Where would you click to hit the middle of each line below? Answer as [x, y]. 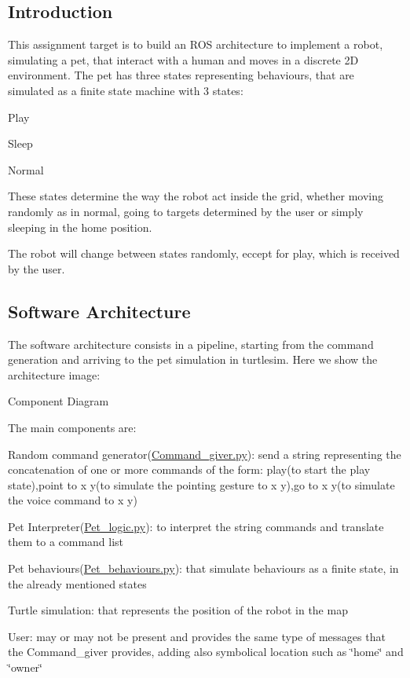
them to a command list [66, 542]
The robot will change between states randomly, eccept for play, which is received [204, 253]
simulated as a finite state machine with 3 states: [126, 90]
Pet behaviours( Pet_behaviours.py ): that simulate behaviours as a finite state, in [203, 568]
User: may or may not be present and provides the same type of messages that [197, 636]
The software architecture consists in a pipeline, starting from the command [191, 344]
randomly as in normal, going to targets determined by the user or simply [186, 211]
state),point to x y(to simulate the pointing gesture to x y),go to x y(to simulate [201, 484]
